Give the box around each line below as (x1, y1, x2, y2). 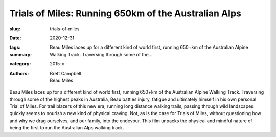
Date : (9, 35, 21, 41)
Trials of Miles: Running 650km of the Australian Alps (9, 8, 241, 19)
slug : (9, 26, 20, 32)
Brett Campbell (50, 70, 81, 76)
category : (9, 61, 31, 67)
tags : (9, 44, 21, 51)
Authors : (9, 70, 29, 76)
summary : (9, 51, 32, 57)
